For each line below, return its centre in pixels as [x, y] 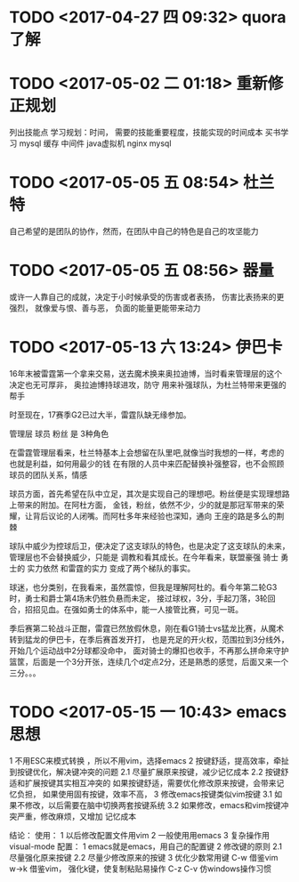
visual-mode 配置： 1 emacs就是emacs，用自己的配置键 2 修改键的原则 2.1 [146, 846]
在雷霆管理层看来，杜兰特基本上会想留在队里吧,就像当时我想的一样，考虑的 [147, 452]
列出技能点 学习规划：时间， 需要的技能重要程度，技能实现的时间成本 [136, 133]
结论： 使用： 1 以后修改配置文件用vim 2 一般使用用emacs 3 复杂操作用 [139, 835]
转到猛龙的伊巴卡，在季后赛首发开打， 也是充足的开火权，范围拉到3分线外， [149, 639]
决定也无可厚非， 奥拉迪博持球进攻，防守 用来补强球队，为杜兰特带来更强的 [148, 384]
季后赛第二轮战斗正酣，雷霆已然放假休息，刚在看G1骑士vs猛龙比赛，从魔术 [147, 628]
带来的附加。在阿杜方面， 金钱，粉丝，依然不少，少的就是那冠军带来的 [146, 505]
